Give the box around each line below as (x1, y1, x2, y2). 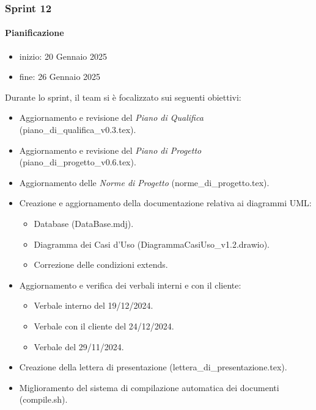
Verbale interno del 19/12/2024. (34, 299, 153, 312)
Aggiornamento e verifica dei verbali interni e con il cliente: (19, 278, 241, 291)
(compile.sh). (19, 393, 68, 406)
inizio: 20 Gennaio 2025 (19, 49, 108, 62)
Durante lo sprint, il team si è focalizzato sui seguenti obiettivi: (5, 90, 241, 103)
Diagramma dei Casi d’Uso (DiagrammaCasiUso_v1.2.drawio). (34, 237, 270, 250)
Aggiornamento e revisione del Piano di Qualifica (19, 111, 204, 124)
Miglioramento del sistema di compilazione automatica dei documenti (19, 381, 279, 394)
